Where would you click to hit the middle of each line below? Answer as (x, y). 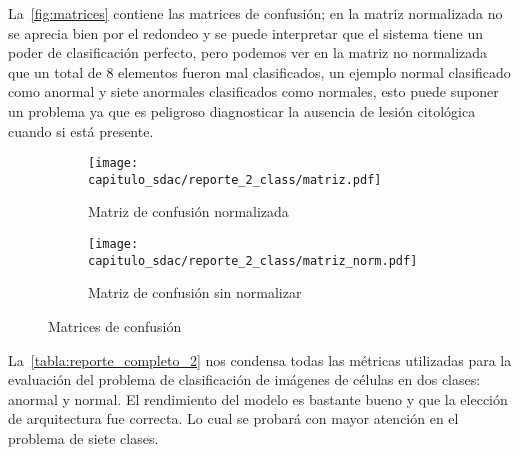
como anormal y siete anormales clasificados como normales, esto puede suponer (253, 91)
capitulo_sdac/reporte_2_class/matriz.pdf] (235, 179)
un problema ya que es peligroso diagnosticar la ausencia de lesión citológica (242, 110)
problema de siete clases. (83, 437)
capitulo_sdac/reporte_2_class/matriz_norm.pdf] (253, 260)
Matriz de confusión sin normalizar (195, 292)
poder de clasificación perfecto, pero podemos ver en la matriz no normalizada (248, 52)
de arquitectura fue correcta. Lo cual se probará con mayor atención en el (233, 418)
